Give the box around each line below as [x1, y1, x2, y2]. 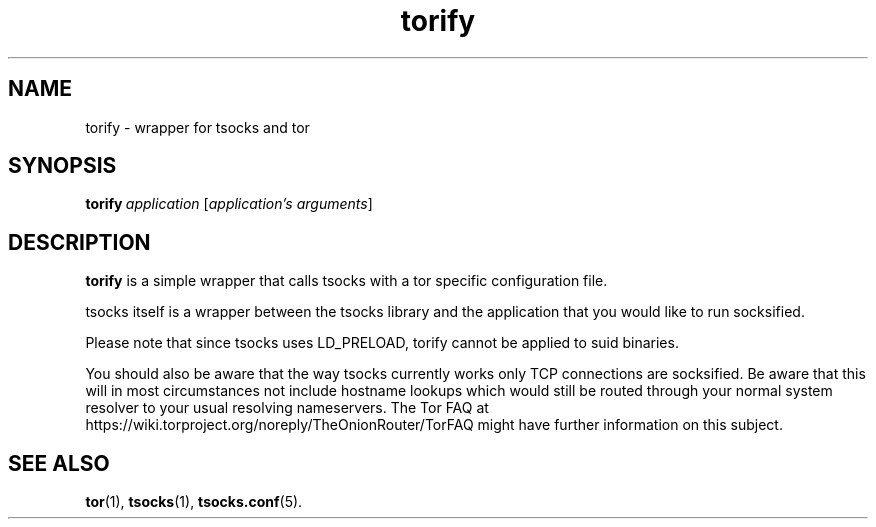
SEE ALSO [8, 450, 110, 476]
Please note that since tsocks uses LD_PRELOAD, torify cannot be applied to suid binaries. [85, 334, 679, 352]
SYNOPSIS [8, 153, 117, 179]
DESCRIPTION [8, 229, 151, 255]
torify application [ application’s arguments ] [85, 195, 373, 213]
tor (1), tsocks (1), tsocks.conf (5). [85, 493, 303, 511]
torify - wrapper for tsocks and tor [85, 118, 310, 136]
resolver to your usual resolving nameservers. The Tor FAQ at [85, 399, 489, 417]
